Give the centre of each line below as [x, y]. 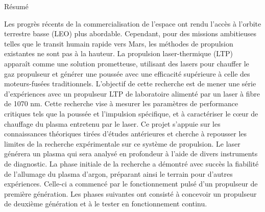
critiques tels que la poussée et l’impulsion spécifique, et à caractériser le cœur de [131, 113]
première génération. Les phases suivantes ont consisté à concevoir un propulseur [130, 193]
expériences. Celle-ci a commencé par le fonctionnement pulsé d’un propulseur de [131, 184]
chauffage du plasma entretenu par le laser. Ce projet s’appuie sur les [112, 123]
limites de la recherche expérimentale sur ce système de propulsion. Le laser [122, 143]
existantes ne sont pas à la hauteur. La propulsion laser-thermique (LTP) [119, 53]
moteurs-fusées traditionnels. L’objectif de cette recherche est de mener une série [130, 84]
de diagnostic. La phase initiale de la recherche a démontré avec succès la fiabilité [131, 163]
